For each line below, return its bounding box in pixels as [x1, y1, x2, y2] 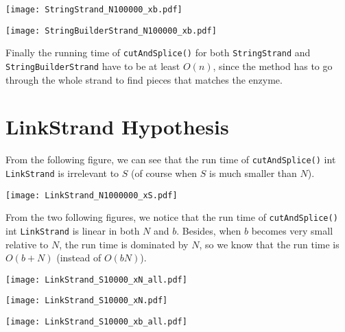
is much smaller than [209, 166, 297, 180]
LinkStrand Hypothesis [5, 112, 229, 141]
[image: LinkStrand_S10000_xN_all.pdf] [5, 274, 187, 285]
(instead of [56, 250, 102, 265]
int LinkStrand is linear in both [5, 223, 140, 237]
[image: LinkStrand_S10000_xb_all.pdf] [5, 317, 187, 327]
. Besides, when [176, 223, 241, 237]
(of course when [130, 166, 198, 180]
